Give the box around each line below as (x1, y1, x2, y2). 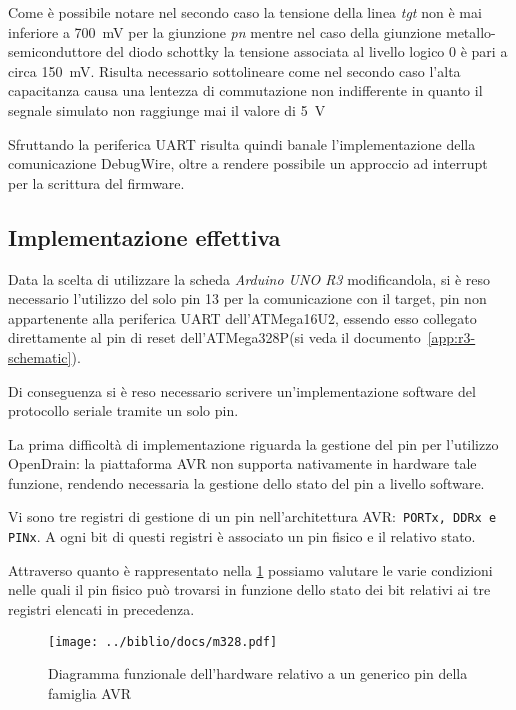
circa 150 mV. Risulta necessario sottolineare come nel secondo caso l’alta (8, 60, 461, 81)
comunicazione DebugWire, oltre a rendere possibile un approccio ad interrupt (8, 153, 488, 174)
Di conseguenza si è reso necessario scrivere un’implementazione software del (8, 380, 476, 401)
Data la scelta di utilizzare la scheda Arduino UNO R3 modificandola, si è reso (8, 268, 491, 289)
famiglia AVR (48, 682, 132, 703)
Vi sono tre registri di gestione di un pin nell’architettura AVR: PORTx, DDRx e (8, 506, 497, 527)
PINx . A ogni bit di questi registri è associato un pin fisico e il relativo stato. (8, 526, 476, 547)
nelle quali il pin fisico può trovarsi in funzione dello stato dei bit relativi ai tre (8, 579, 491, 600)
